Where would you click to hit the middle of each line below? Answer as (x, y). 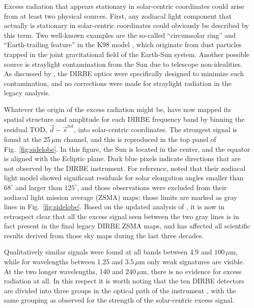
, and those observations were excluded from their (152, 187)
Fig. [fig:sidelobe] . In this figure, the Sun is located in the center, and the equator (127, 149)
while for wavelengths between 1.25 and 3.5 (69, 262)
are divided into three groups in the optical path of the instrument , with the (120, 290)
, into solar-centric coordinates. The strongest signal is (155, 129)
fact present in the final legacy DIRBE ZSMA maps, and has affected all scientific (127, 226)
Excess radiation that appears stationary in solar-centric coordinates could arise (124, 6)
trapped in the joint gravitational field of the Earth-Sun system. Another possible (127, 54)
